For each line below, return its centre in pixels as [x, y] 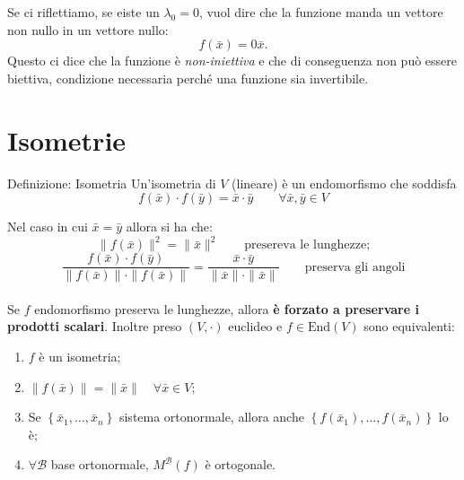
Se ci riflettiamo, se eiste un [83, 12]
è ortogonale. [241, 464]
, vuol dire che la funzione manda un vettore [321, 12]
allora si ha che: [169, 227]
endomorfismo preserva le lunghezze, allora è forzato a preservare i [227, 308]
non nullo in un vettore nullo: [88, 29]
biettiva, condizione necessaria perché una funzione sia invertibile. [188, 78]
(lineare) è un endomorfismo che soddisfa [344, 183]
